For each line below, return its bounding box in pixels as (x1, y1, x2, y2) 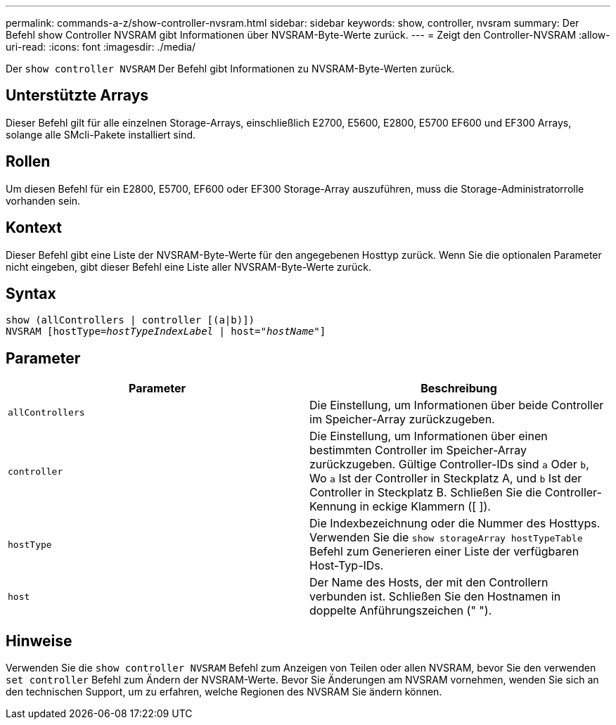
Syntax (6, 284, 56, 302)
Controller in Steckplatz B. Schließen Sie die (309, 485, 542, 500)
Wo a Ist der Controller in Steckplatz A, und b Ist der (309, 471, 582, 486)
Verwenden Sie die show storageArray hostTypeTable (309, 530, 583, 545)
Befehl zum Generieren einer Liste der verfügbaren (309, 544, 579, 559)
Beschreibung (421, 381, 497, 396)
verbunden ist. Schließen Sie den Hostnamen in (309, 589, 561, 604)
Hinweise (6, 631, 72, 650)
